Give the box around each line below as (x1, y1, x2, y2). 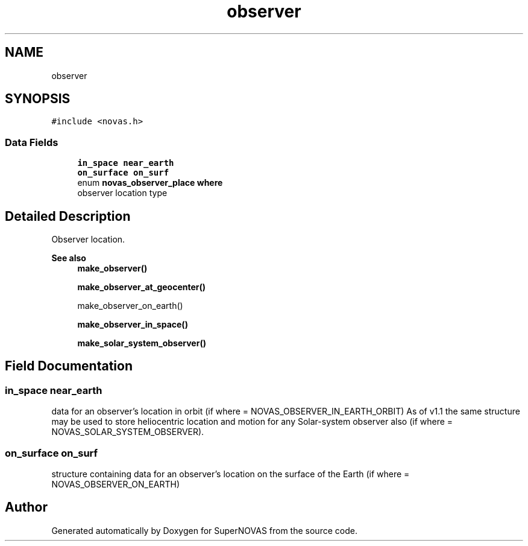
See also (51, 253, 86, 264)
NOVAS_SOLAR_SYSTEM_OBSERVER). (51, 427, 204, 437)
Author (5, 500, 48, 515)
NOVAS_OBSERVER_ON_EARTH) (51, 479, 180, 489)
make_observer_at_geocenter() (77, 282, 206, 293)
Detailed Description (5, 208, 131, 224)
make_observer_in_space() (77, 319, 188, 330)
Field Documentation (5, 358, 133, 374)
